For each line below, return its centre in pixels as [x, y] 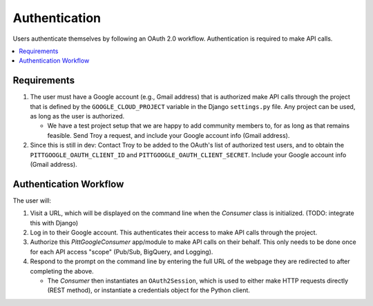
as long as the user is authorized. [77, 116]
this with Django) [54, 223]
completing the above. [62, 271]
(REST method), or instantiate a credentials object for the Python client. [149, 290]
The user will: [32, 201]
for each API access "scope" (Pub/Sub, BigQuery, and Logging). [122, 252]
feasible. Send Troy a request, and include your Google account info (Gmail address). [169, 135]
